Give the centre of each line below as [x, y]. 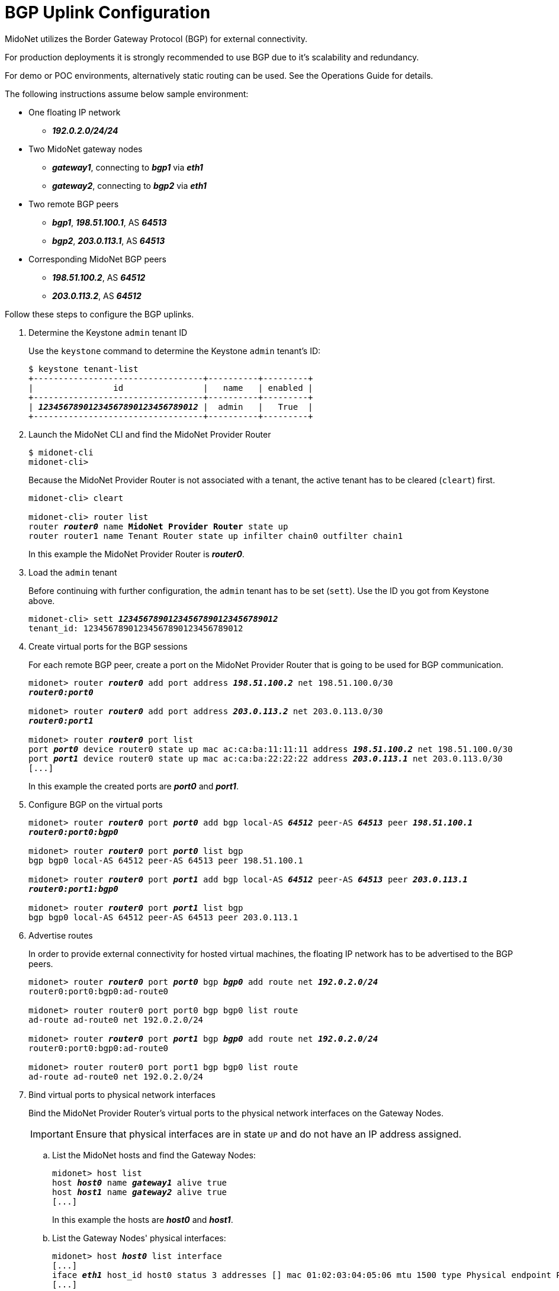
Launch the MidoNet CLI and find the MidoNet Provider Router [150, 434]
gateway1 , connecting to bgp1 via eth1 [128, 167]
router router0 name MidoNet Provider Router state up [158, 526]
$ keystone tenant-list [83, 369]
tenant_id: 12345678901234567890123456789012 [136, 628]
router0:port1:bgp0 [73, 889]
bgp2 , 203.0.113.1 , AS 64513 [109, 240]
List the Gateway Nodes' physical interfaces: [139, 1238]
